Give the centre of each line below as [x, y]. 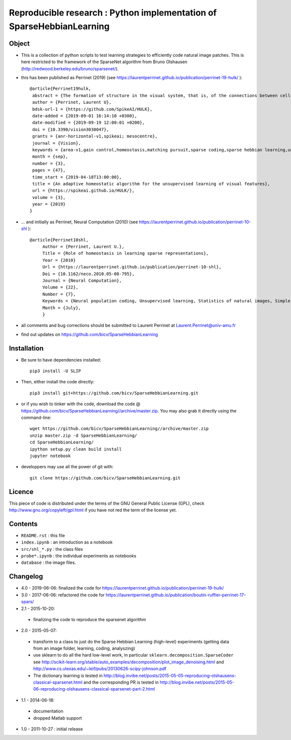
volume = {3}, [49, 197]
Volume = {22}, [60, 287]
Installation [26, 348]
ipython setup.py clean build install [76, 449]
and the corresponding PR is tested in [121, 682]
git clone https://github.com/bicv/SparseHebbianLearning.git [105, 478]
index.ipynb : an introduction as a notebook [67, 542]
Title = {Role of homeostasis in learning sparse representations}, [126, 253]
